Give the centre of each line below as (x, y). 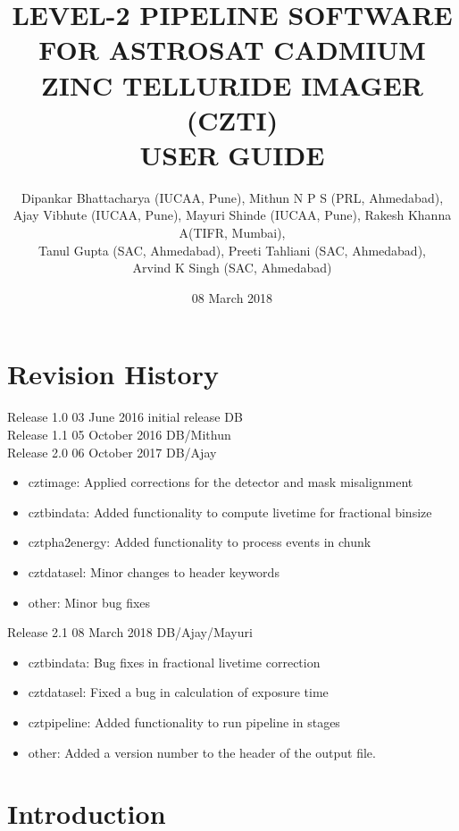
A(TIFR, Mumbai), (232, 233)
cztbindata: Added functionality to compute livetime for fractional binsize (230, 512)
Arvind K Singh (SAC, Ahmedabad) (232, 268)
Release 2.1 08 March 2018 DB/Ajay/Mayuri (130, 632)
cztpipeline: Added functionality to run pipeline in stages (184, 722)
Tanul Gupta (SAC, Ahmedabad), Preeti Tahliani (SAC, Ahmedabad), (232, 250)
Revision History (113, 374)
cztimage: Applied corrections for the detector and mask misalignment (221, 482)
